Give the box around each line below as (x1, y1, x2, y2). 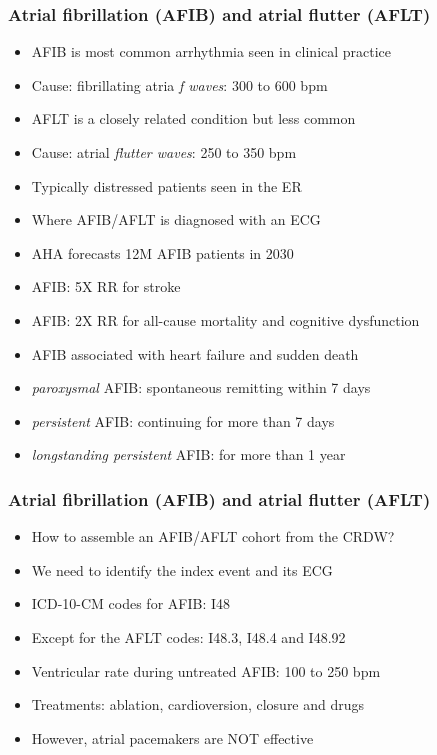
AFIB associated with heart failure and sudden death (31, 343, 359, 364)
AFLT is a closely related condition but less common (31, 108, 356, 129)
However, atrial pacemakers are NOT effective (31, 727, 314, 748)
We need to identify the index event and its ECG (31, 559, 333, 580)
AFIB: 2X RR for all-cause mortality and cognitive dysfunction (31, 309, 420, 330)
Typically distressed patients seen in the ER (31, 175, 302, 196)
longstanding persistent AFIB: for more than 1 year (31, 444, 346, 465)
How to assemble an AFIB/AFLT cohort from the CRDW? (31, 526, 395, 547)
